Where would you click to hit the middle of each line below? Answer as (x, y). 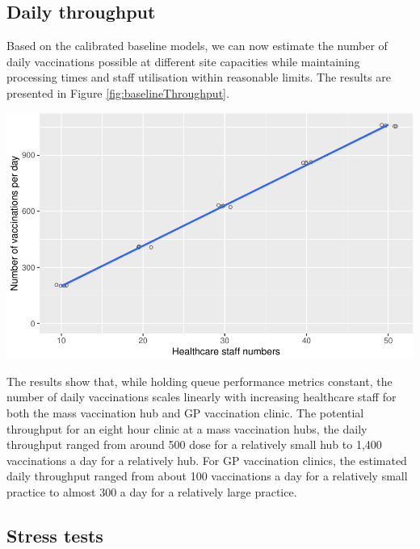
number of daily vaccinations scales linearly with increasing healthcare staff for (202, 397)
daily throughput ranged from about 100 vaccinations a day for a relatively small (207, 476)
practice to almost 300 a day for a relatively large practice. (152, 491)
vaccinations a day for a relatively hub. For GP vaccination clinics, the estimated (207, 460)
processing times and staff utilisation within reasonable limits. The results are (199, 77)
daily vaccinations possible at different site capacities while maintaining (183, 61)
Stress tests (55, 535)
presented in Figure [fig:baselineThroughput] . (118, 92)
